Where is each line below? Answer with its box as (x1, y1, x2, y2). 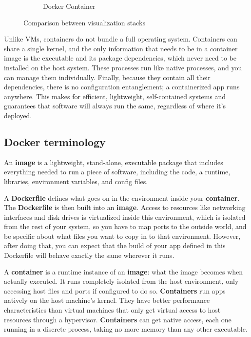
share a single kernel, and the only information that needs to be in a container (4, 43, 238, 53)
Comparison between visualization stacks (23, 17, 145, 27)
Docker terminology (4, 134, 106, 149)
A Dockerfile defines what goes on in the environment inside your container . (4, 192, 240, 203)
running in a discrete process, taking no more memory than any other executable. (4, 324, 248, 334)
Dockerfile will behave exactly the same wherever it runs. (4, 250, 174, 260)
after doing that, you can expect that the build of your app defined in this (4, 240, 226, 251)
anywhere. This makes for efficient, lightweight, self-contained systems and (4, 91, 226, 101)
